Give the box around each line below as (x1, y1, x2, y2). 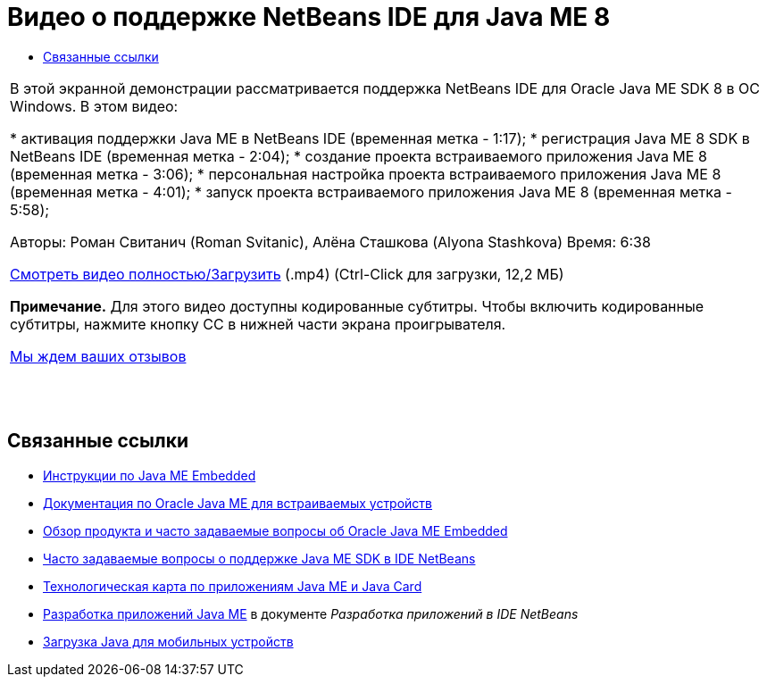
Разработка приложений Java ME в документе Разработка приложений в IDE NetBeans (43, 605, 579, 621)
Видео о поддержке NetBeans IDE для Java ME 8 (7, 2, 611, 32)
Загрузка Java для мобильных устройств (43, 633, 294, 649)
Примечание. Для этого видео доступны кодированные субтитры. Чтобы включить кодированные (10, 296, 704, 315)
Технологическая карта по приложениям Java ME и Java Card (43, 578, 422, 594)
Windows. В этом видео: (10, 96, 179, 115)
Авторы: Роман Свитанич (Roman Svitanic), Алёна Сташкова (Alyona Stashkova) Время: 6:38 (10, 232, 651, 251)
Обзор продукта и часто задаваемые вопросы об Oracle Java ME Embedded (43, 522, 508, 538)
